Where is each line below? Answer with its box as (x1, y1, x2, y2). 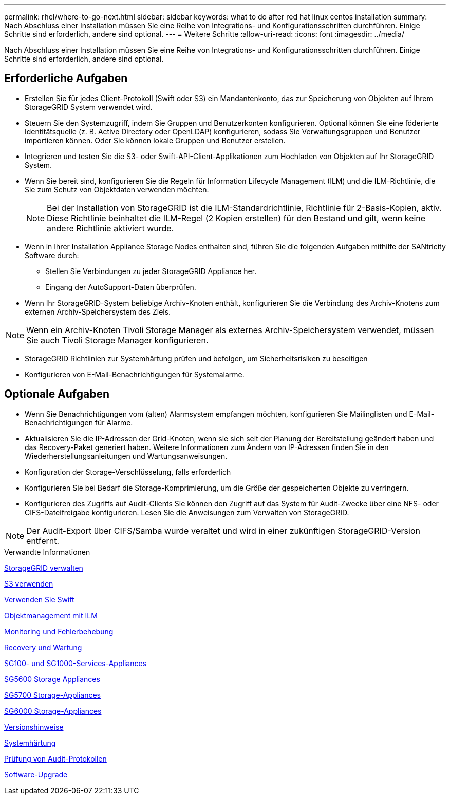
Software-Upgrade (4, 770, 68, 779)
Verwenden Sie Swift (4, 595, 74, 604)
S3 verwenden (4, 579, 53, 588)
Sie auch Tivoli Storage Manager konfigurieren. (26, 335, 209, 345)
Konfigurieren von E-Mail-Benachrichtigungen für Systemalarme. (25, 369, 245, 379)
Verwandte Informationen (4, 547, 90, 556)
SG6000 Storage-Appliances (4, 706, 102, 715)
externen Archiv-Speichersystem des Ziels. (25, 307, 171, 316)
